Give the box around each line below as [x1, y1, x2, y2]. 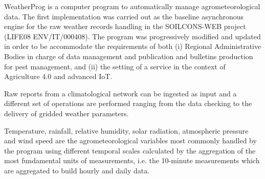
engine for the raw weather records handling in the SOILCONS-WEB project [4, 21, 246, 32]
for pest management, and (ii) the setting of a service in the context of [4, 61, 226, 71]
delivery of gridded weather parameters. [4, 108, 129, 118]
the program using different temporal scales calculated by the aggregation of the [4, 145, 256, 156]
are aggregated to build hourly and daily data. [4, 165, 150, 175]
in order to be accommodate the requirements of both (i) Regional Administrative [4, 41, 261, 52]
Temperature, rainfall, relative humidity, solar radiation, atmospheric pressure [4, 125, 249, 136]
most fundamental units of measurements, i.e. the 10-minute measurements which [4, 155, 260, 166]
